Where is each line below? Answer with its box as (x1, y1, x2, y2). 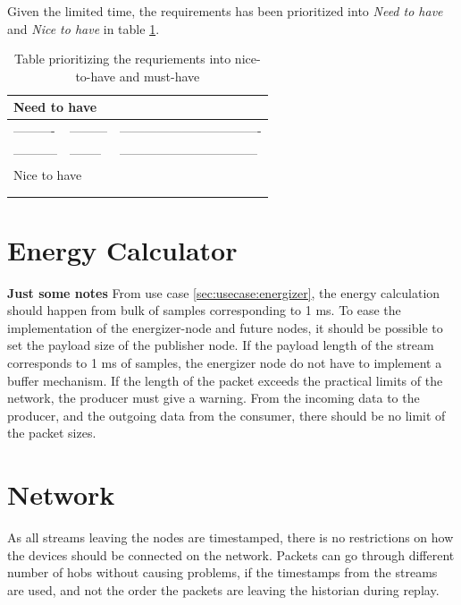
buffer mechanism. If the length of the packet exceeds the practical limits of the (7, 371, 443, 389)
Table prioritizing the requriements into (14, 49, 231, 68)
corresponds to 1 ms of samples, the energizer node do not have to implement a (7, 354, 442, 371)
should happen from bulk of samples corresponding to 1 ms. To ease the (7, 301, 401, 320)
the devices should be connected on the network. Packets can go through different (7, 545, 455, 564)
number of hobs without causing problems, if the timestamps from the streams (7, 563, 438, 582)
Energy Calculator (7, 231, 238, 268)
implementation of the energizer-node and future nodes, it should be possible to (7, 318, 443, 337)
